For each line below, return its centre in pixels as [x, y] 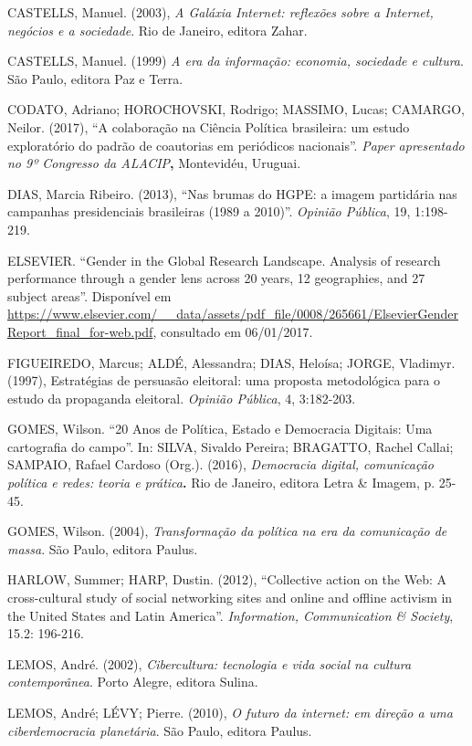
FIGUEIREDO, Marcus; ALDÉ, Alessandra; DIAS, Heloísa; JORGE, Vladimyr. [231, 362]
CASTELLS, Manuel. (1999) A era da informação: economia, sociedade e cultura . [236, 61]
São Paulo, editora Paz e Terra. [95, 78]
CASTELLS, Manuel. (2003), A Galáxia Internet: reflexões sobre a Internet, [220, 12]
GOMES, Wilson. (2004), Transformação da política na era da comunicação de [227, 531]
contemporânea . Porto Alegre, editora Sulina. [133, 682]
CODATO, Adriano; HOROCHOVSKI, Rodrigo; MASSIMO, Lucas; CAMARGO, [236, 109]
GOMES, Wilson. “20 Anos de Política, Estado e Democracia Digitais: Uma [220, 429]
